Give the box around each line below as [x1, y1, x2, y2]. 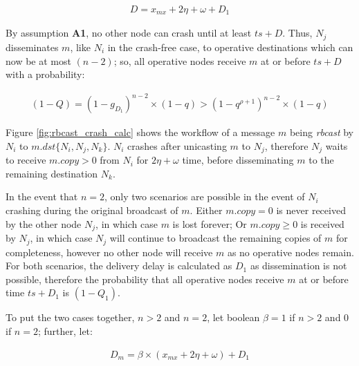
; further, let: [37, 323, 93, 338]
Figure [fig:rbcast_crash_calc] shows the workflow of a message [6, 125, 275, 139]
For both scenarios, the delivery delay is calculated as [6, 258, 232, 273]
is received [300, 216, 344, 231]
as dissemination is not [250, 258, 347, 273]
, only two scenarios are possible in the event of [104, 189, 305, 204]
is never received [276, 203, 346, 218]
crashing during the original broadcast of [6, 203, 178, 218]
